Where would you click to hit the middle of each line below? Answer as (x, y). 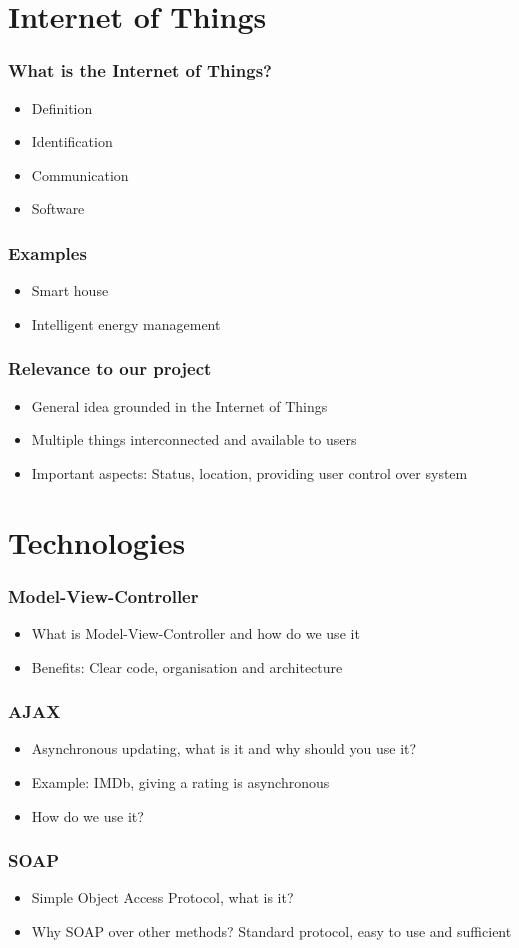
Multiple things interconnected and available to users (194, 439)
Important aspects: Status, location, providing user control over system (249, 472)
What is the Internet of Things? (140, 70)
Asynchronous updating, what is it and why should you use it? (224, 748)
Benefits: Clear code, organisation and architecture (187, 666)
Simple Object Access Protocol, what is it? (162, 897)
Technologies (97, 541)
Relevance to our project (110, 368)
